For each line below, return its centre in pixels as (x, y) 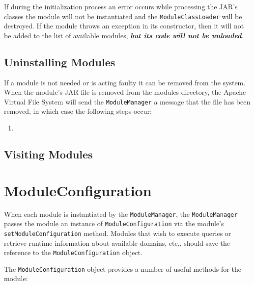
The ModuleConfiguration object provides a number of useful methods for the (123, 269)
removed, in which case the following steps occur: (78, 111)
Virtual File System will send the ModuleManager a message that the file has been (127, 101)
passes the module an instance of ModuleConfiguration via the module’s (114, 223)
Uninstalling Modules (60, 62)
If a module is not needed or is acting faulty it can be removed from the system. (125, 82)
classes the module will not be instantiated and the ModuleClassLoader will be (123, 16)
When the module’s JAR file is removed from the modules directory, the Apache (125, 92)
